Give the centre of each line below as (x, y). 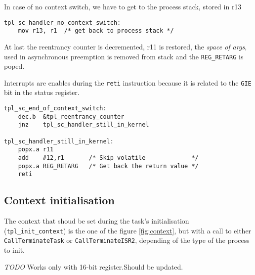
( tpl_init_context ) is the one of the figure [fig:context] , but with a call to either (128, 230)
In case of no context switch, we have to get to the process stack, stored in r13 (123, 6)
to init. (15, 250)
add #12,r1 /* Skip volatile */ (108, 158)
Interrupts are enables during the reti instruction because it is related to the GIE (128, 82)
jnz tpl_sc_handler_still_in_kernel (84, 125)
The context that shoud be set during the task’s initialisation (97, 221)
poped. (14, 66)
